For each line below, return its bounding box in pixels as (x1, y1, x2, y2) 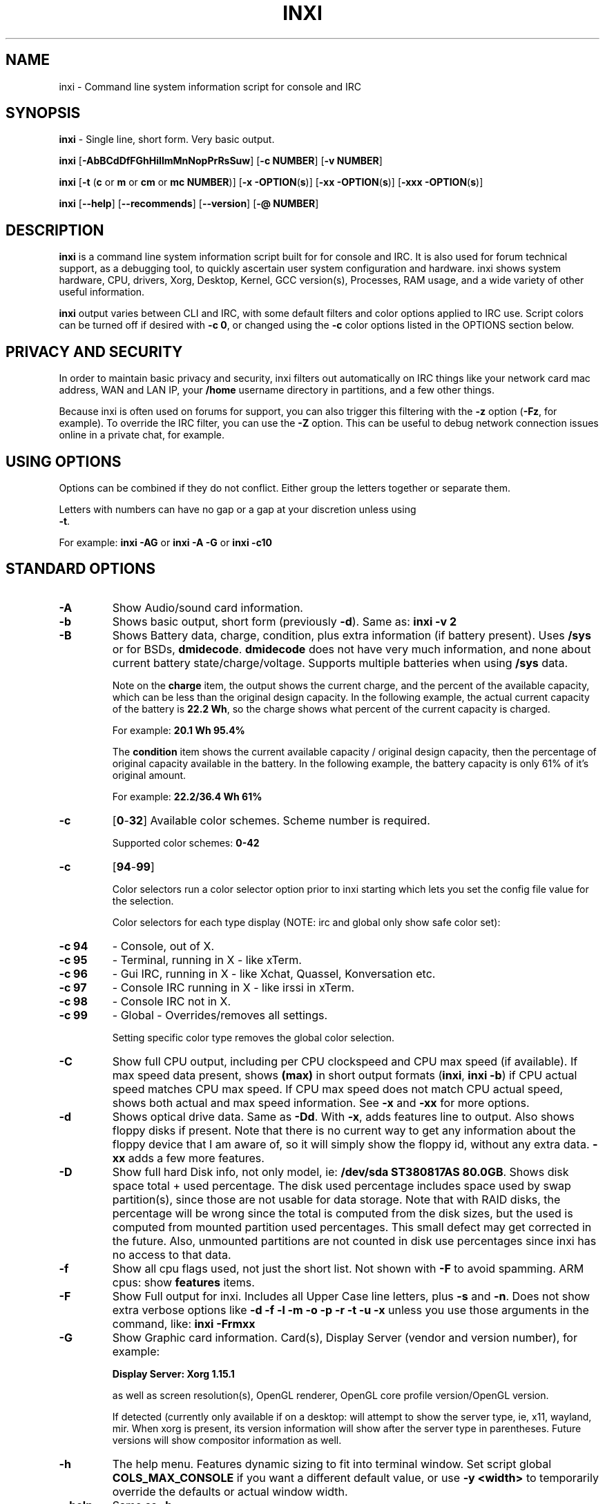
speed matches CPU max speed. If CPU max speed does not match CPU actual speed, (112, 1081, 564, 1096)
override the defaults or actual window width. (112, 1484, 348, 1498)
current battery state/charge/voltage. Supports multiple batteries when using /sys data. (112, 655, 568, 670)
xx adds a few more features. (112, 1150, 265, 1165)
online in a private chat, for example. (59, 429, 225, 441)
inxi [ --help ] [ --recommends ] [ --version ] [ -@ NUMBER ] (59, 197, 319, 210)
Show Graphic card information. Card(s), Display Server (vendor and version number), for (112, 1330, 577, 1344)
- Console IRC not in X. (112, 994, 231, 1008)
